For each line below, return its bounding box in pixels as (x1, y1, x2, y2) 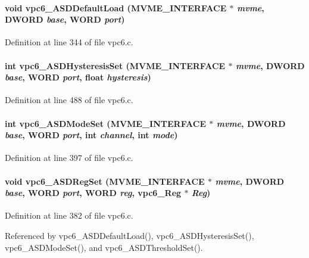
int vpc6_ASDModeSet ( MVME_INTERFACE (5, 117, 206, 129)
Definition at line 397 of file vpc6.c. (5, 151, 133, 164)
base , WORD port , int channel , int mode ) (5, 129, 178, 141)
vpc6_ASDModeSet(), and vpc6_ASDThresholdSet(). (5, 241, 203, 253)
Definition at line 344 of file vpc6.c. (5, 36, 133, 48)
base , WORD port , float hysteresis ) (5, 71, 151, 83)
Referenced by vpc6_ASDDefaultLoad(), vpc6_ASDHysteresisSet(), (5, 229, 254, 241)
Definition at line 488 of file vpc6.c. (5, 94, 133, 106)
